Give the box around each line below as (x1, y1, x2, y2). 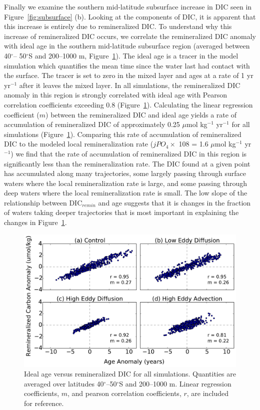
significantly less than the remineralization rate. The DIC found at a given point (4, 158, 250, 168)
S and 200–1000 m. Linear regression (119, 378, 231, 388)
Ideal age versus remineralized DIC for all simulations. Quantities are (24, 368, 236, 379)
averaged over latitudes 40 (24, 378, 104, 388)
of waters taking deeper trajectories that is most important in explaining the (4, 207, 239, 217)
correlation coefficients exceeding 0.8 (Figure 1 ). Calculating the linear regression (4, 99, 253, 109)
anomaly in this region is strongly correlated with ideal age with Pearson (4, 89, 227, 100)
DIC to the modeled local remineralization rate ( (4, 138, 153, 149)
